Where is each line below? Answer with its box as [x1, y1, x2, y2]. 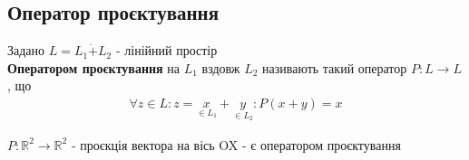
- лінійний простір [115, 41, 218, 60]
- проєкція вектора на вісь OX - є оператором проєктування [71, 135, 401, 154]
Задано [7, 41, 45, 60]
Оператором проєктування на [7, 58, 181, 77]
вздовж [201, 58, 240, 77]
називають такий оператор [262, 58, 407, 77]
